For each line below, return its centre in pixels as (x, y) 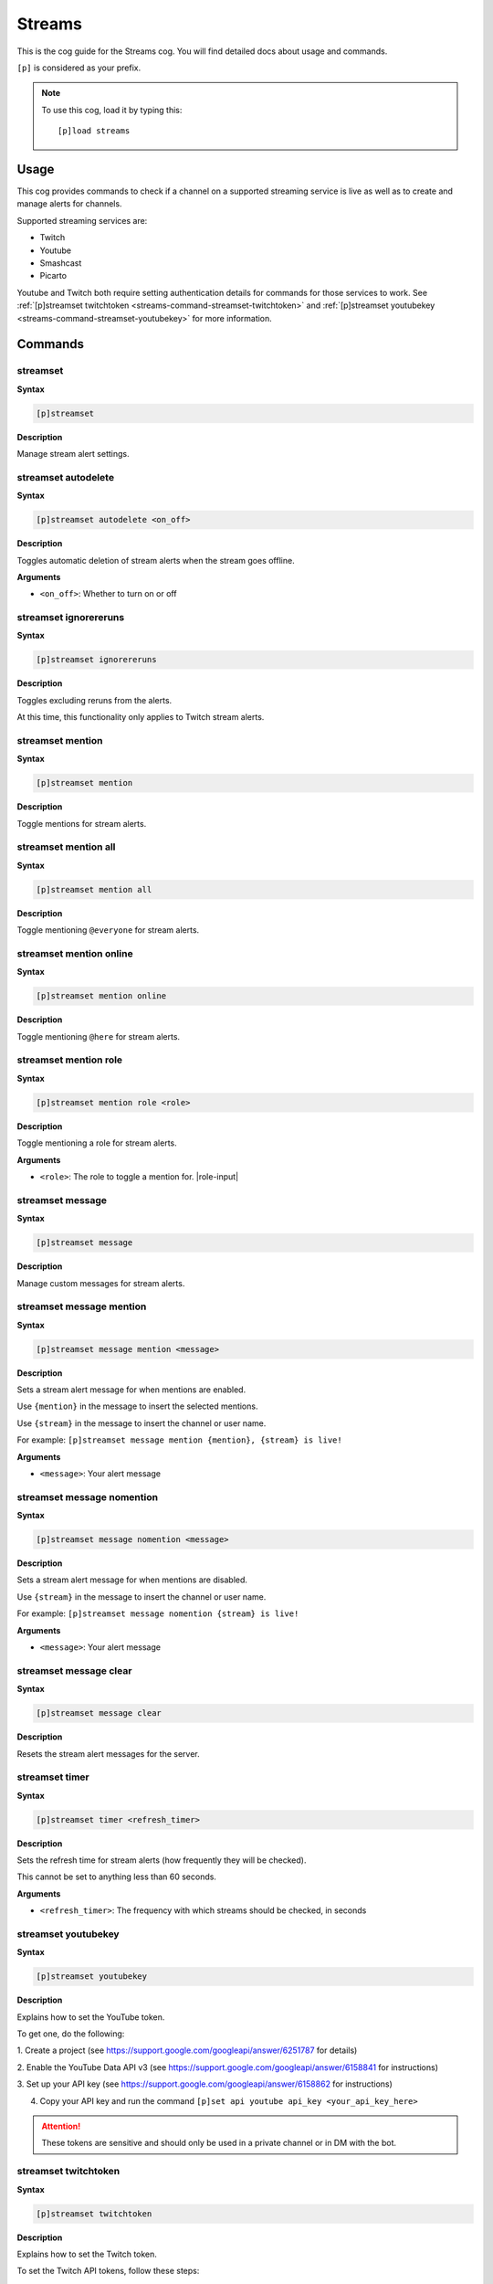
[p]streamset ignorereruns (96, 660)
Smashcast (61, 263)
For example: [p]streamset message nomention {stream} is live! (158, 1613)
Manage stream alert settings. (73, 454)
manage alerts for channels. (69, 204)
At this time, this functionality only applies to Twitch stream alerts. (141, 717)
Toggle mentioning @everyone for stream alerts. (108, 930)
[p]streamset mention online (101, 996)
